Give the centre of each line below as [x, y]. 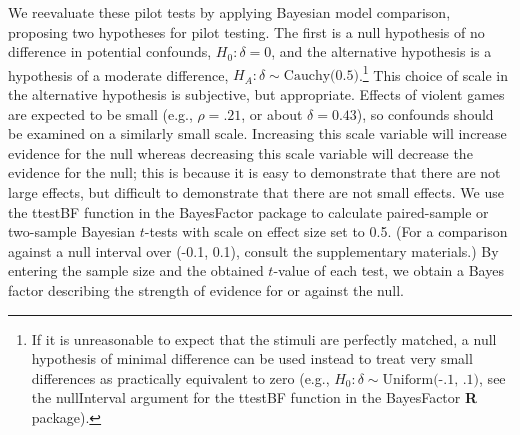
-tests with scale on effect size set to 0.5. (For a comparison [326, 231]
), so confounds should [425, 113]
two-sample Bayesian [72, 231]
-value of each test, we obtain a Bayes [388, 270]
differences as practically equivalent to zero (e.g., [180, 377]
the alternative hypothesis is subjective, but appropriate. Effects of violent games [256, 94]
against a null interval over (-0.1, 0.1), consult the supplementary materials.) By [253, 250]
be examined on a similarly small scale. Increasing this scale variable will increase [257, 133]
